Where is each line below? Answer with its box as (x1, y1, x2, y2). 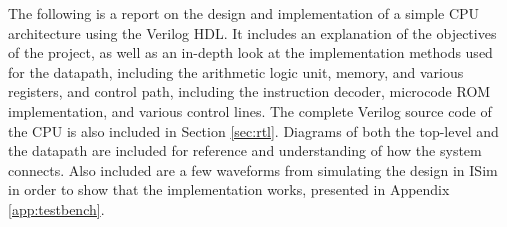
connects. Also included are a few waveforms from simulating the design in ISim (8, 159, 498, 180)
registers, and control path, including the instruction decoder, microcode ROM (8, 81, 491, 102)
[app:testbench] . (8, 198, 105, 219)
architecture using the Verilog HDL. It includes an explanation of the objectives (8, 22, 497, 43)
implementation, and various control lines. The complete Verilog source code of (8, 100, 492, 121)
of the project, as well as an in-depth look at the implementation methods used (8, 42, 493, 63)
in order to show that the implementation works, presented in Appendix (8, 179, 450, 200)
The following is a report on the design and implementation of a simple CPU (8, 3, 480, 23)
